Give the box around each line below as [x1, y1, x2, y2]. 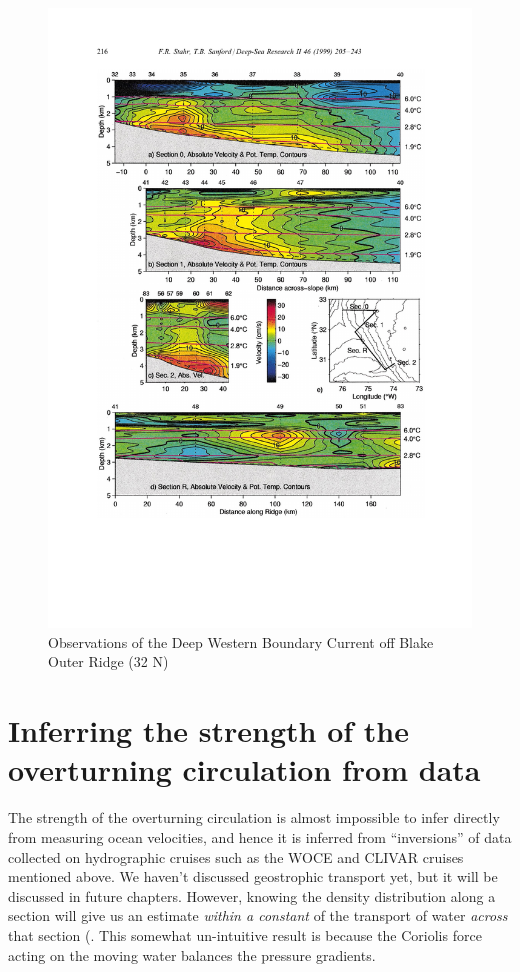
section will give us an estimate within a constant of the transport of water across [8, 905, 508, 926]
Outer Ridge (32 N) [48, 651, 169, 672]
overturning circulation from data [8, 749, 481, 790]
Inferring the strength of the [8, 710, 409, 751]
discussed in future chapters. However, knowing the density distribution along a [8, 885, 496, 906]
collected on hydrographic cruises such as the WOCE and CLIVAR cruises [8, 846, 464, 867]
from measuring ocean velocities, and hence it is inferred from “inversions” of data [8, 826, 512, 847]
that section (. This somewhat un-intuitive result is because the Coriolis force [8, 924, 482, 945]
